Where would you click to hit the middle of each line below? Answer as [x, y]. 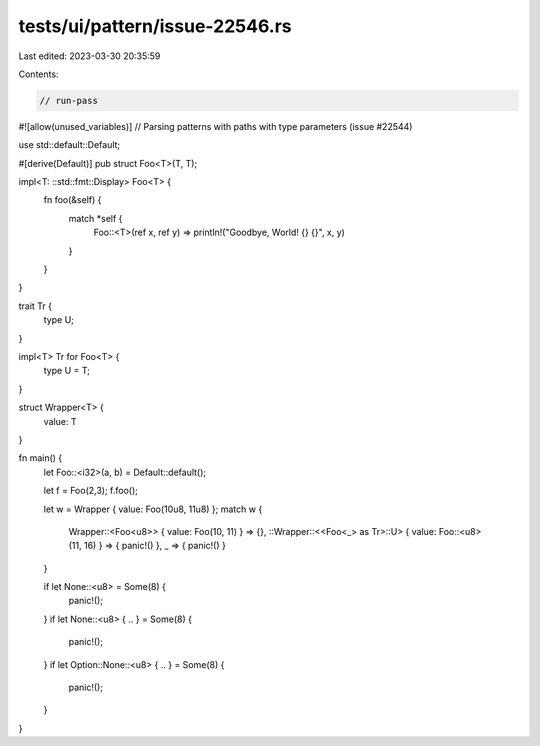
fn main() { [40, 458]
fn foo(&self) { [72, 200]
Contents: [38, 74]
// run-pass [69, 100]
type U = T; [66, 371]
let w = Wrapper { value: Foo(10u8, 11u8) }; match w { [153, 509]
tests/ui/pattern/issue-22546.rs [155, 26]
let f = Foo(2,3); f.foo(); [91, 491]
